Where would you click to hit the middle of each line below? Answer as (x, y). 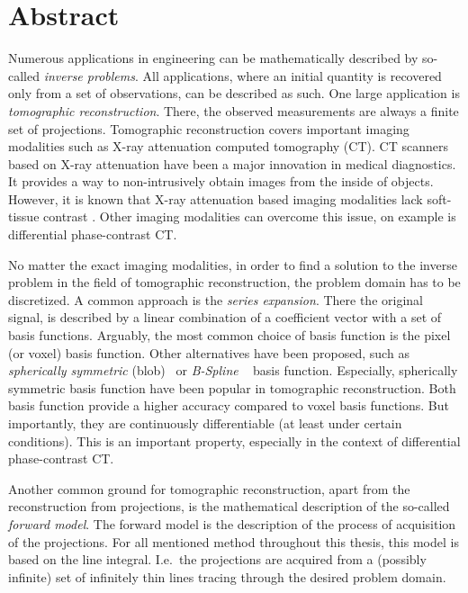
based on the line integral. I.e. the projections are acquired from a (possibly (217, 559)
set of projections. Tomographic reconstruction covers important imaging (209, 128)
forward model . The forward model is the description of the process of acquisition (232, 523)
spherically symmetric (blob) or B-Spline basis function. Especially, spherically (233, 370)
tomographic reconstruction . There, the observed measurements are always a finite (234, 110)
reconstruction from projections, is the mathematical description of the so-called (229, 506)
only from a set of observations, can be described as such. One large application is (234, 93)
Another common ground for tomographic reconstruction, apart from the (209, 488)
